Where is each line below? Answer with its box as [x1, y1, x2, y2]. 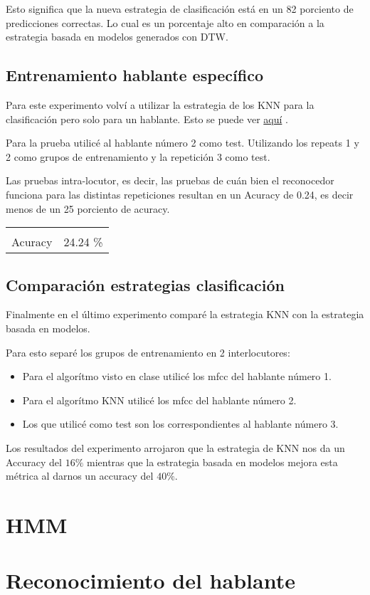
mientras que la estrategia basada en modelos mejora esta [86, 454, 338, 469]
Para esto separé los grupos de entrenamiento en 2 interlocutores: [6, 344, 290, 359]
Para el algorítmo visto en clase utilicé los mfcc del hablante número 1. [22, 369, 332, 384]
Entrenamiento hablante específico [6, 64, 263, 86]
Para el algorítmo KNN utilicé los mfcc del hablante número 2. [22, 392, 297, 407]
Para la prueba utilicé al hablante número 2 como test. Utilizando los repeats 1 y [6, 135, 359, 150]
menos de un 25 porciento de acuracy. [6, 201, 170, 216]
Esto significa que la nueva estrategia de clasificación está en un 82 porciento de [6, 1, 354, 16]
